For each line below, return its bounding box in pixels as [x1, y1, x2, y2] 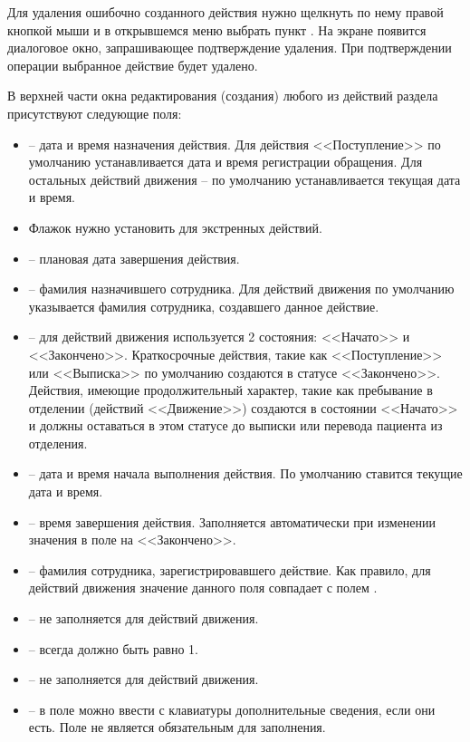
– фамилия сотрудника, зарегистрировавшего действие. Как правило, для [28, 560, 431, 579]
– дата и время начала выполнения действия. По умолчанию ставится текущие [28, 464, 463, 483]
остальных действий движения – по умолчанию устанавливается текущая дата [28, 169, 461, 188]
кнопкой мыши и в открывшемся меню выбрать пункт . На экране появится [7, 20, 427, 39]
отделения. [28, 433, 88, 452]
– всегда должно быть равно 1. [28, 639, 198, 658]
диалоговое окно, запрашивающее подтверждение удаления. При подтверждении [7, 38, 452, 57]
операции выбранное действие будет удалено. [7, 55, 258, 74]
